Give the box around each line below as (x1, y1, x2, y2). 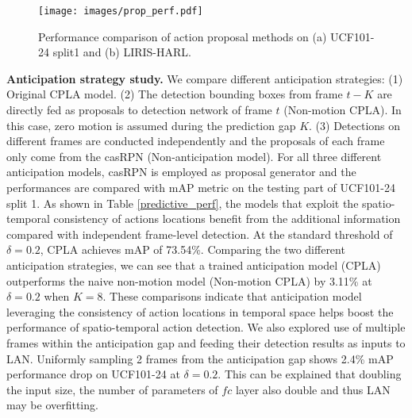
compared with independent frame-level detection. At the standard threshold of (6, 225, 393, 242)
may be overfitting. (6, 397, 98, 413)
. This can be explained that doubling (218, 366, 402, 382)
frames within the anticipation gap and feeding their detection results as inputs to (6, 334, 406, 351)
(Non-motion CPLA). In (283, 102, 402, 118)
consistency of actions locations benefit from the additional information (53, 210, 401, 227)
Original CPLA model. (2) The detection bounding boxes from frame (6, 86, 343, 102)
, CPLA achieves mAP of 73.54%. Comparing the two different (40, 241, 345, 258)
